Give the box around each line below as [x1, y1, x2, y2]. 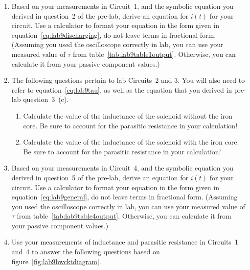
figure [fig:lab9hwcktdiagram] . [11, 256, 101, 266]
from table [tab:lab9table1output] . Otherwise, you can [73, 49, 236, 59]
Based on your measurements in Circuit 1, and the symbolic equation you [11, 1, 234, 11]
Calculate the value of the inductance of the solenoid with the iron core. [23, 137, 239, 147]
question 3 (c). [23, 94, 69, 104]
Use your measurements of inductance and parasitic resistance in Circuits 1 [11, 237, 238, 247]
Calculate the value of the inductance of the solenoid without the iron [23, 110, 233, 121]
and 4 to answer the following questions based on [11, 246, 160, 257]
